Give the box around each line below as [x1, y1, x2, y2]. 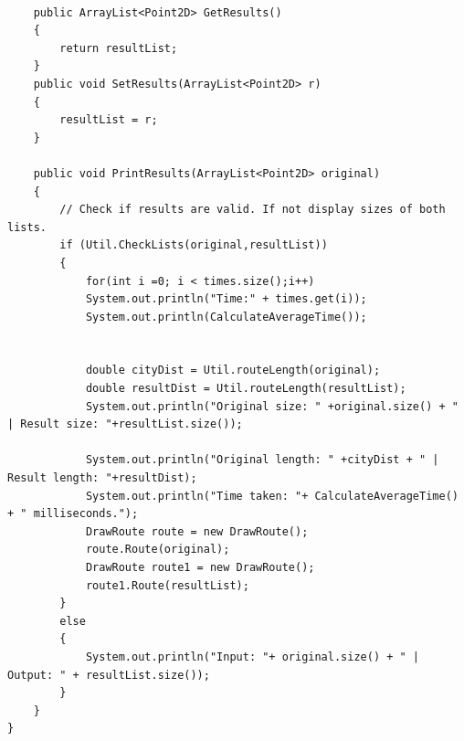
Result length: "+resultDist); [7, 471, 197, 485]
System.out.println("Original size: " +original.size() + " [85, 399, 459, 413]
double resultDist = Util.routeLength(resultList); [85, 382, 406, 396]
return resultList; [59, 41, 178, 55]
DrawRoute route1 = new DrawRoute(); [85, 561, 315, 574]
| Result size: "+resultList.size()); [7, 418, 243, 431]
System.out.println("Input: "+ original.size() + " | [85, 650, 420, 663]
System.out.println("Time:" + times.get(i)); [85, 292, 367, 306]
